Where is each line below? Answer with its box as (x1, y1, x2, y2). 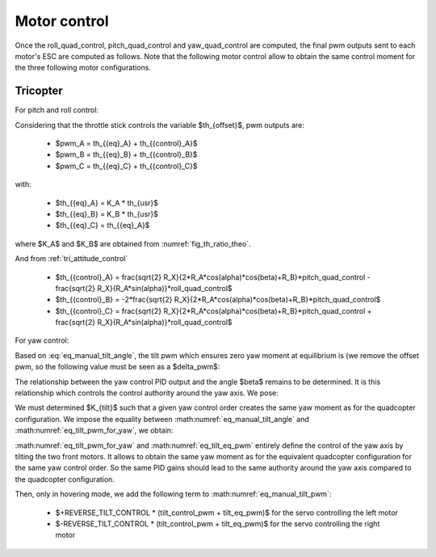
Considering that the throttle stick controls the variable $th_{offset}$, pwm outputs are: (15, 120, 304, 129)
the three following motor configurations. (15, 63, 151, 73)
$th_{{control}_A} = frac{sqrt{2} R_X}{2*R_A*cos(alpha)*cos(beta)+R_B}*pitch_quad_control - (55, 272, 371, 282)
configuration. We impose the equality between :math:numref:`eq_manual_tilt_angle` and (15, 414, 310, 424)
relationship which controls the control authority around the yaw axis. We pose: (15, 388, 279, 398)
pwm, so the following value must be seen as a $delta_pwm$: (15, 362, 220, 372)
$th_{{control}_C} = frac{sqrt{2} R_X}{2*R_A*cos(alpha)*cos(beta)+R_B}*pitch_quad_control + (55, 306, 372, 315)
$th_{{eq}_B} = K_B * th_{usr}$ (55, 209, 159, 218)
